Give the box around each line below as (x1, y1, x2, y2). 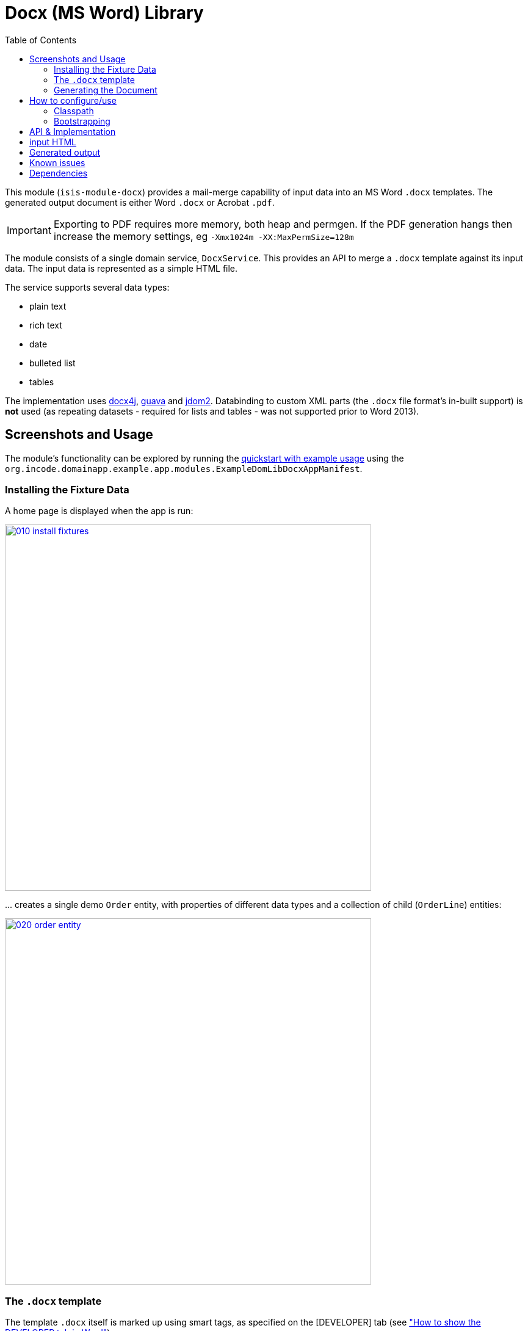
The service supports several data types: (5, 281, 170, 292)
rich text (29, 319, 62, 330)
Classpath (54, 105, 94, 116)
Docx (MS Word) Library (5, 2, 204, 23)
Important (7, 223, 51, 236)
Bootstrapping (54, 115, 110, 126)
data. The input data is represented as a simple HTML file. (5, 263, 238, 274)
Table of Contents (5, 34, 77, 45)
